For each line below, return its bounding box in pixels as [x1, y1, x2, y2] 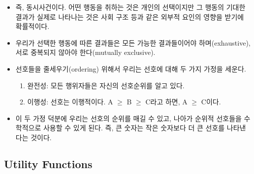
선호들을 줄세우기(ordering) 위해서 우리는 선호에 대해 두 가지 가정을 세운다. [15, 63, 246, 74]
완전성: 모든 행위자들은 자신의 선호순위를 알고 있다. [27, 80, 185, 90]
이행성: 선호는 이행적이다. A [27, 97, 113, 107]
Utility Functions [4, 156, 93, 171]
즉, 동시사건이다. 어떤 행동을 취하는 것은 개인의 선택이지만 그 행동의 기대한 [15, 2, 246, 12]
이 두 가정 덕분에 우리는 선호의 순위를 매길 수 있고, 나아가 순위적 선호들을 [15, 113, 242, 123]
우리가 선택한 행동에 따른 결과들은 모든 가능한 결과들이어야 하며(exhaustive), [15, 37, 251, 48]
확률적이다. [15, 21, 50, 31]
